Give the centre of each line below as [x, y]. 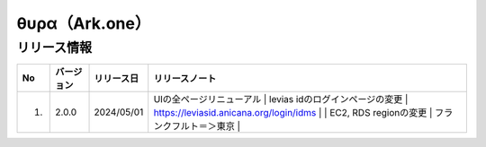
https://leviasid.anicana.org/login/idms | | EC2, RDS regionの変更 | [293, 113]
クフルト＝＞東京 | [201, 126]
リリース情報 [54, 48]
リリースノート [185, 79]
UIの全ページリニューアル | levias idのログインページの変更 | [281, 99]
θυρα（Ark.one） [84, 23]
